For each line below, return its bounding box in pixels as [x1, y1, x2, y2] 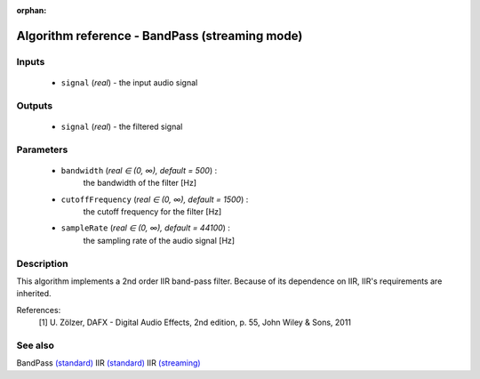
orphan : [16, 5, 47, 15]
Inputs [16, 55, 45, 68]
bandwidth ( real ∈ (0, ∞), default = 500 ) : [60, 165, 218, 175]
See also [16, 339, 55, 351]
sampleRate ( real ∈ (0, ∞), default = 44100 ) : [60, 222, 231, 233]
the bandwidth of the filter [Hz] [83, 178, 197, 189]
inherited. [16, 288, 52, 299]
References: [16, 304, 61, 315]
